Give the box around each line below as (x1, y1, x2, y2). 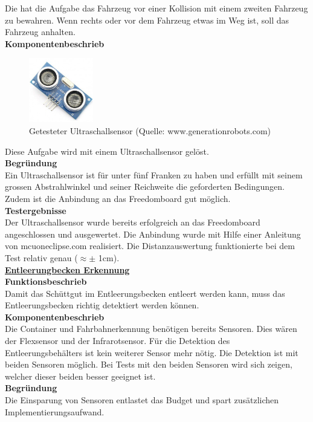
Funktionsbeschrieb (5, 275, 87, 288)
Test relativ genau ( (5, 251, 78, 264)
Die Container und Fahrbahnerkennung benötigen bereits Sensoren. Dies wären (5, 322, 297, 335)
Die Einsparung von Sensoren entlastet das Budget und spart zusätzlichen (5, 394, 279, 406)
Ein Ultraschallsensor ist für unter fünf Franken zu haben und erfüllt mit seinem (5, 168, 303, 181)
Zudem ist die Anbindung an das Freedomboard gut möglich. (5, 192, 231, 204)
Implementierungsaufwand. (5, 405, 105, 418)
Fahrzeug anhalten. (5, 25, 76, 38)
